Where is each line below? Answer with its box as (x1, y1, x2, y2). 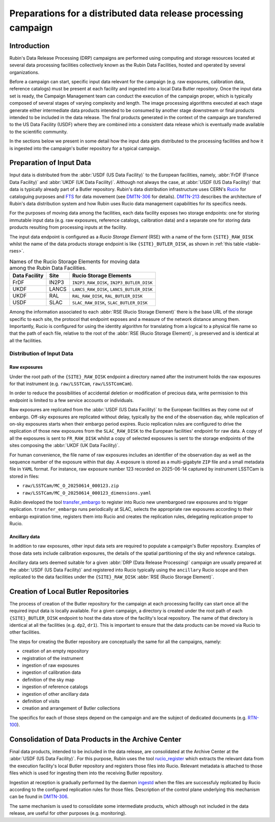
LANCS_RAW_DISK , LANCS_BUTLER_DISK (72, 286, 153, 293)
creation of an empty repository (22, 648, 89, 654)
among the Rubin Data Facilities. (9, 264, 87, 271)
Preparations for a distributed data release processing (9, 8, 243, 19)
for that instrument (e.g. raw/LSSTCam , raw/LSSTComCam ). (9, 381, 133, 387)
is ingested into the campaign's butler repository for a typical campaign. (9, 145, 161, 151)
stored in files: (9, 473, 40, 479)
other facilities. (9, 629, 41, 636)
